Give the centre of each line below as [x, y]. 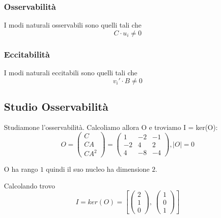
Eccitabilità [27, 54]
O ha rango [21, 169]
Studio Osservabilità [56, 107]
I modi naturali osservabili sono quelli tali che [73, 25]
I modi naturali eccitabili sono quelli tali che [71, 73]
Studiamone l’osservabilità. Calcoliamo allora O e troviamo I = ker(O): [111, 127]
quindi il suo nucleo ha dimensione [98, 169]
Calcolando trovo [29, 185]
